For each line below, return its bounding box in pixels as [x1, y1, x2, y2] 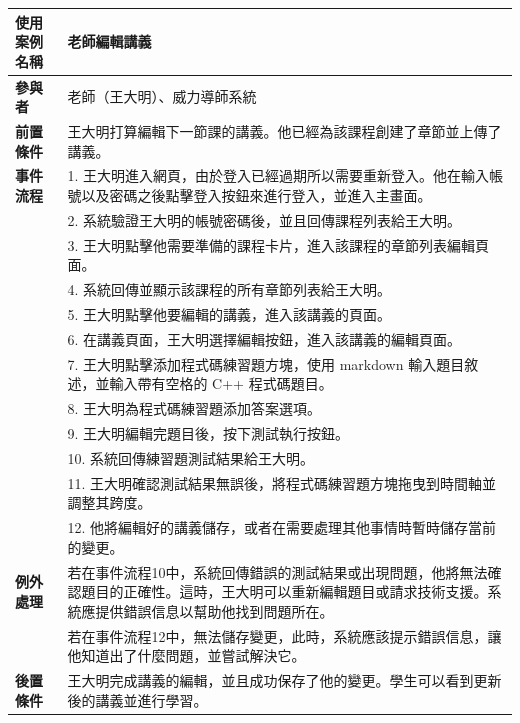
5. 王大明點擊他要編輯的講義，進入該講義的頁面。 [67, 303, 391, 324]
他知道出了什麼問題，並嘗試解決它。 [67, 645, 306, 666]
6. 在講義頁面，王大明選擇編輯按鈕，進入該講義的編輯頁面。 [67, 328, 461, 349]
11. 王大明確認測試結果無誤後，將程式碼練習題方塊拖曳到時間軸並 [67, 472, 496, 493]
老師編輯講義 [67, 31, 152, 52]
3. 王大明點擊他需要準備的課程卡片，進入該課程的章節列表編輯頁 [67, 234, 489, 255]
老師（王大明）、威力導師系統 [67, 86, 257, 107]
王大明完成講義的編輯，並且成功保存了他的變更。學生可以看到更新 [67, 669, 502, 690]
